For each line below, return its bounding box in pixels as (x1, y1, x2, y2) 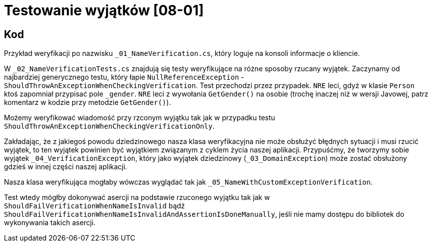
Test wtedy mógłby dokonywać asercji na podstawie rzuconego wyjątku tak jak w (4, 193, 270, 202)
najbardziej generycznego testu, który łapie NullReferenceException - (4, 73, 244, 82)
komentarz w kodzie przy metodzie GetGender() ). (4, 98, 171, 107)
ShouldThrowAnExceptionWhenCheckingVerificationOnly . (4, 122, 215, 131)
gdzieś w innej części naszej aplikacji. (4, 162, 127, 171)
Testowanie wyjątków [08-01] (4, 2, 204, 19)
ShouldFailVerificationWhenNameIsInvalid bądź (4, 201, 185, 210)
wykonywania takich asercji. (4, 218, 96, 227)
